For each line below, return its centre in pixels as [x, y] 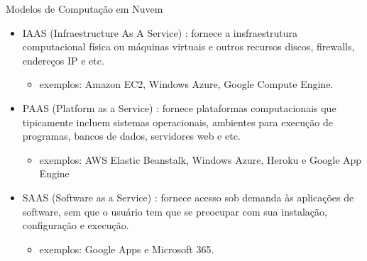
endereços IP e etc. [63, 60]
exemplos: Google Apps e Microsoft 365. [127, 249]
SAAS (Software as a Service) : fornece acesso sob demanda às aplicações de [188, 197]
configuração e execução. [76, 225]
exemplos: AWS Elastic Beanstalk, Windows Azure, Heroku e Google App [201, 159]
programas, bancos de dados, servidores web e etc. [131, 136]
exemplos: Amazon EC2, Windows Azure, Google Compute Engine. [186, 84]
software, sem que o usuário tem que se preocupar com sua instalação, [175, 211]
